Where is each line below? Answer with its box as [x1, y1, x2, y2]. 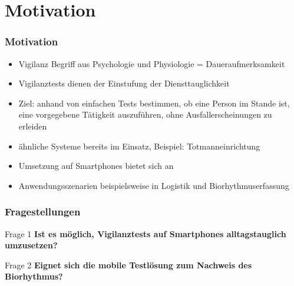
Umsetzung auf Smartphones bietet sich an [18, 159, 174, 172]
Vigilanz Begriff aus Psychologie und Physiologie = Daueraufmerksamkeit [18, 57, 285, 69]
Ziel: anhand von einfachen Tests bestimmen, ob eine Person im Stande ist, [18, 97, 290, 109]
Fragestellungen [5, 204, 81, 219]
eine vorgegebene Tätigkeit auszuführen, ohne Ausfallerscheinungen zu [18, 108, 272, 121]
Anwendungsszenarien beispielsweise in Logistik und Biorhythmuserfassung [18, 179, 289, 191]
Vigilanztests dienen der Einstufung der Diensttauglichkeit [18, 77, 230, 89]
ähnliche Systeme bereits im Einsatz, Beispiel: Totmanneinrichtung [18, 139, 260, 152]
